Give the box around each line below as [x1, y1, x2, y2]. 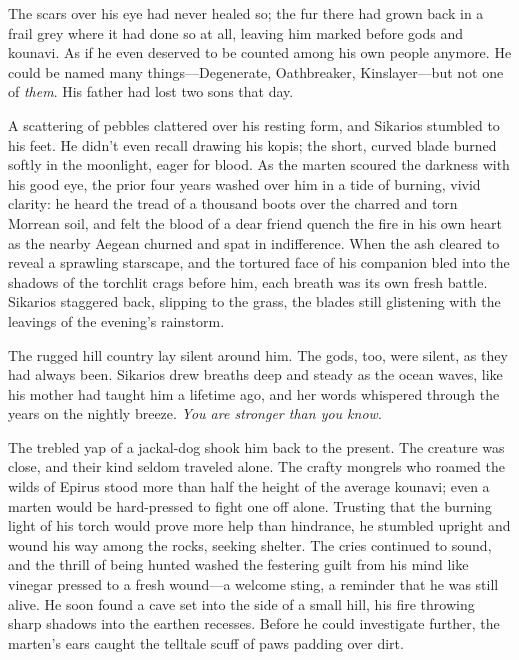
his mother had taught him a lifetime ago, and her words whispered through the [8, 383, 500, 404]
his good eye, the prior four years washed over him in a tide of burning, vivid [8, 173, 481, 194]
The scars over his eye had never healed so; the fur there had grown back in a [8, 3, 484, 23]
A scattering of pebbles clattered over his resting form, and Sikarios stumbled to [8, 114, 500, 135]
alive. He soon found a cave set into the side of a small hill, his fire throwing [8, 593, 475, 614]
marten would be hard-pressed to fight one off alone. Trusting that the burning [8, 495, 492, 516]
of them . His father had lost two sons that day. [8, 81, 294, 102]
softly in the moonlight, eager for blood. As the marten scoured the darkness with [8, 154, 510, 175]
